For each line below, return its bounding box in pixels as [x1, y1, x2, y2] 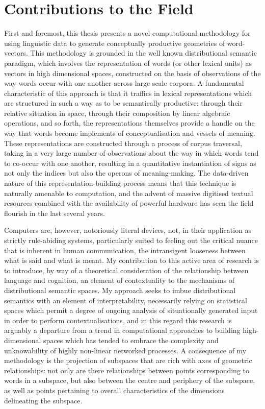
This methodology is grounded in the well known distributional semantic [30, 47, 257, 58]
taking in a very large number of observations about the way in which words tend [4, 148, 259, 158]
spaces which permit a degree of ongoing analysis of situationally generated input [4, 305, 258, 316]
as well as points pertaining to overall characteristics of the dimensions [4, 384, 225, 395]
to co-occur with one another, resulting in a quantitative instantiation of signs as [4, 157, 256, 168]
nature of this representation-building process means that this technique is [4, 178, 236, 188]
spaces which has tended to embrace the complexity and [43, 334, 219, 345]
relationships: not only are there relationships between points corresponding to [4, 365, 250, 375]
